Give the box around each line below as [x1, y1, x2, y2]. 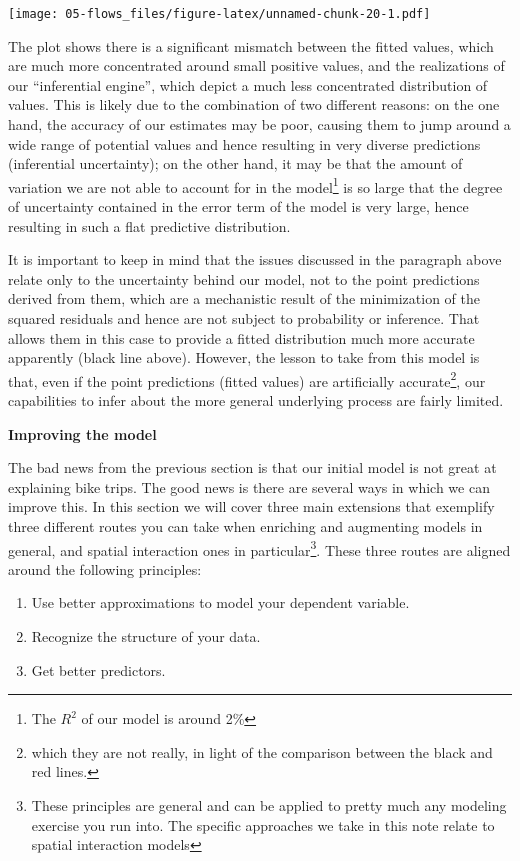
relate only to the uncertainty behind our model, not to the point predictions [8, 268, 480, 289]
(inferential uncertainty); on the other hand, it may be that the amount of [8, 153, 463, 174]
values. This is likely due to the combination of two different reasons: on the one [8, 94, 500, 115]
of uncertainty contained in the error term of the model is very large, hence [8, 196, 469, 217]
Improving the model [8, 423, 157, 444]
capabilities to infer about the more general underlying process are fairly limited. [8, 390, 504, 411]
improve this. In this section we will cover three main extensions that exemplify [8, 496, 495, 517]
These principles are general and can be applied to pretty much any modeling [31, 795, 507, 816]
